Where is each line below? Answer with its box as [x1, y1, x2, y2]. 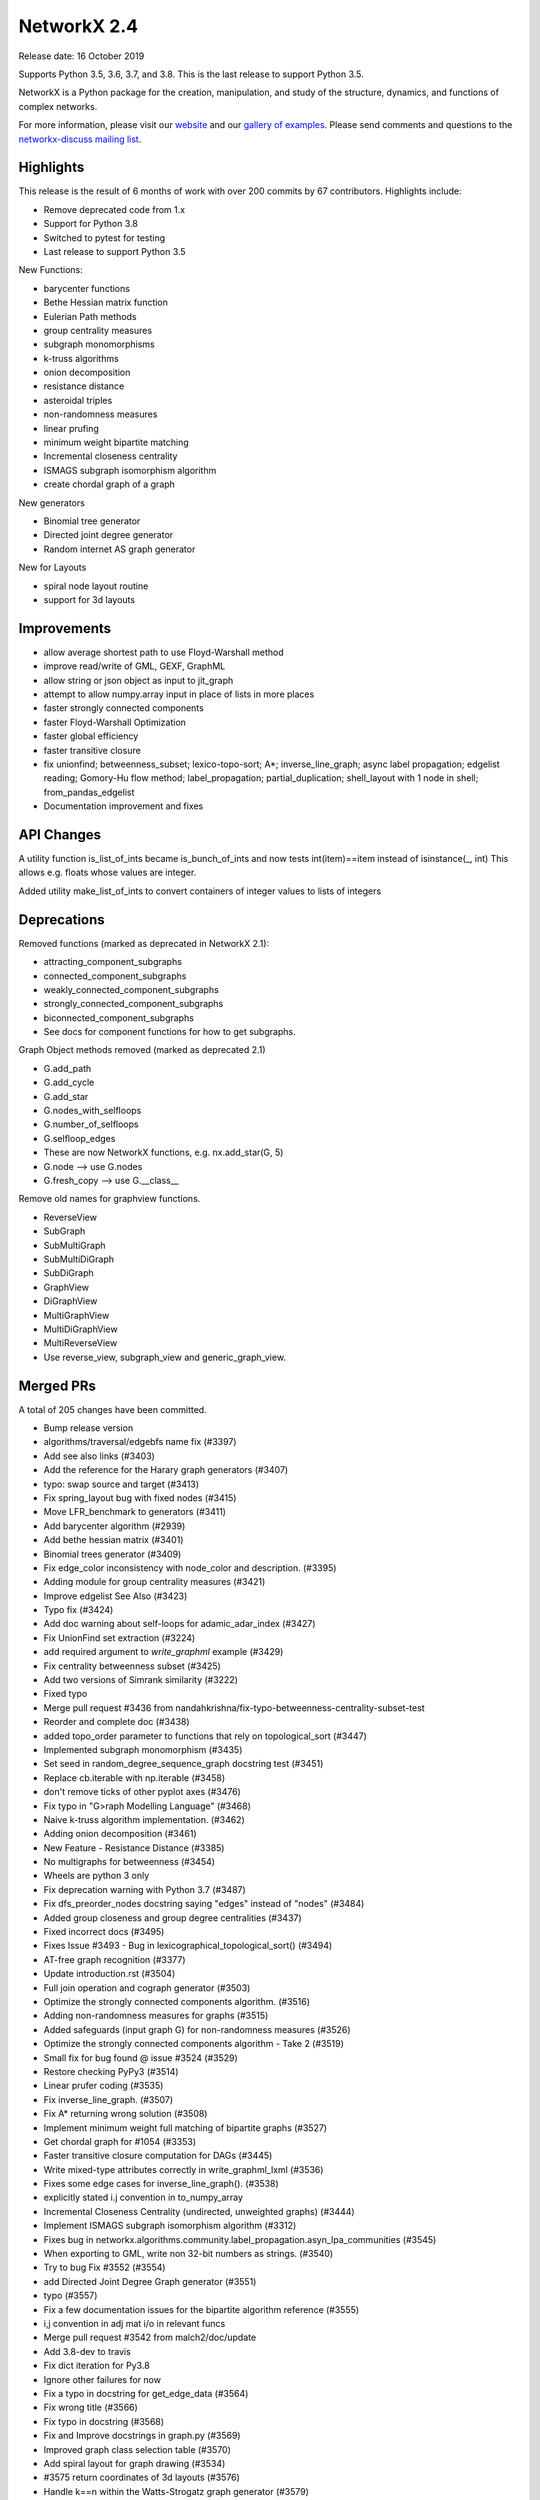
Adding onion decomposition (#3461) [43, 1828, 197, 1840]
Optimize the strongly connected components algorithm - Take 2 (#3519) [43, 2038, 345, 2050]
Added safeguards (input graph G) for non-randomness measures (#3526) [43, 2023, 351, 2035]
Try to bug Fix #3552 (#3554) [43, 2261, 166, 2274]
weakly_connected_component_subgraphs [43, 983, 219, 995]
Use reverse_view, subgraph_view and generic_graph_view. [43, 1351, 287, 1363]
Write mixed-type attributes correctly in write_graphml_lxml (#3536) [43, 2163, 324, 2175]
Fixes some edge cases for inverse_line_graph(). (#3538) [43, 2178, 279, 2190]
